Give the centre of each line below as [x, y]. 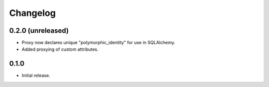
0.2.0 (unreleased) [39, 31]
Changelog [32, 13]
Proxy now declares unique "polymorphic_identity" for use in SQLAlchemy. [98, 43]
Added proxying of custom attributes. [60, 49]
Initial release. [36, 76]
